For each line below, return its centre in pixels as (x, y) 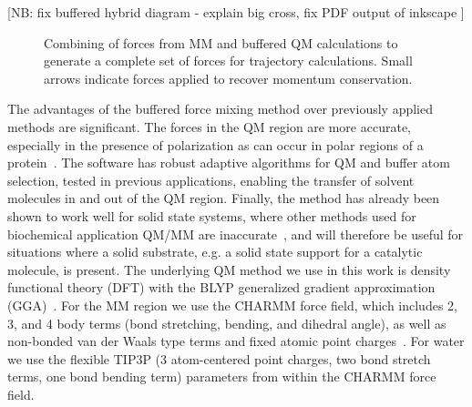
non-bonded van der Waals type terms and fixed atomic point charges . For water (236, 341)
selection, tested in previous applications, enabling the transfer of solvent (211, 180)
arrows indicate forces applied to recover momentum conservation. (228, 78)
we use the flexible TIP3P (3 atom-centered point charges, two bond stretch (219, 358)
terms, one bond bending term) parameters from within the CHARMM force (222, 376)
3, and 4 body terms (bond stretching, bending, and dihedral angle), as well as (227, 323)
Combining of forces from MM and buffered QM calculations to (221, 42)
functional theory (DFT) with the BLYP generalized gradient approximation (221, 287)
